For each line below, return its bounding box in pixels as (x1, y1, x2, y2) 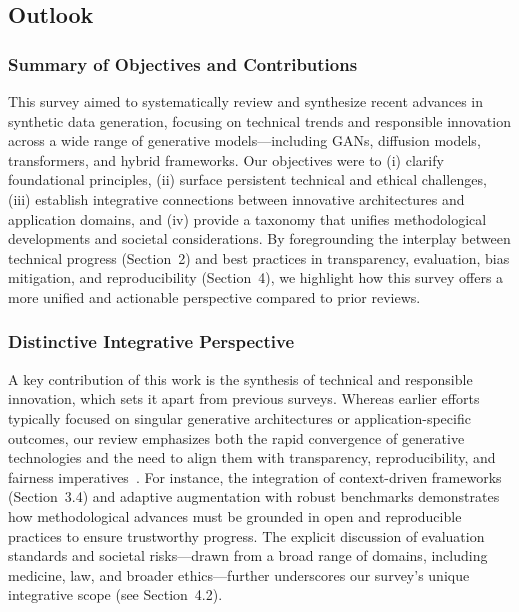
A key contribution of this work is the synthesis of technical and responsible (8, 368, 473, 389)
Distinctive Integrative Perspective (8, 329, 295, 354)
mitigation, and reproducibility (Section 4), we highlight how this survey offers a (8, 267, 504, 288)
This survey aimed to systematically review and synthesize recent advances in (8, 91, 484, 111)
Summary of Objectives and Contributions (8, 51, 358, 76)
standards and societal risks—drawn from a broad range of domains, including (8, 545, 488, 566)
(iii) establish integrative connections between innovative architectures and (8, 188, 465, 209)
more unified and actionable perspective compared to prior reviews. (8, 286, 421, 307)
